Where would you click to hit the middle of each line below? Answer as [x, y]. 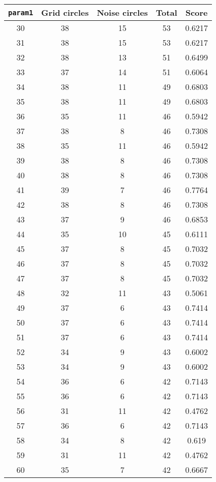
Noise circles [122, 12]
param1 [21, 12]
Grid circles [65, 12]
